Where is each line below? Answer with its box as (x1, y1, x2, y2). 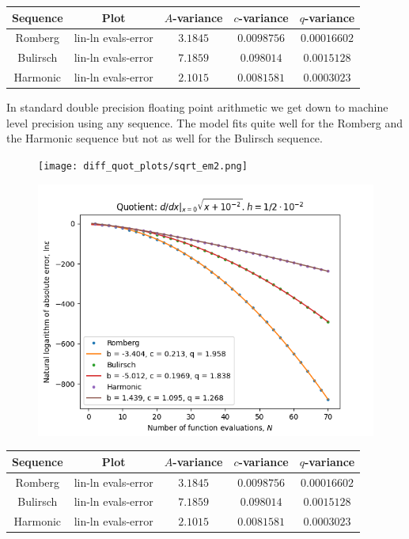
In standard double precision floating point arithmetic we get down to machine (6, 99, 388, 116)
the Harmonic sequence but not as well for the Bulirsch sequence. (6, 130, 323, 146)
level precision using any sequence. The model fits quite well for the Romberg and (6, 114, 403, 131)
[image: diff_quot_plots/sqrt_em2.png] (38, 160, 248, 172)
